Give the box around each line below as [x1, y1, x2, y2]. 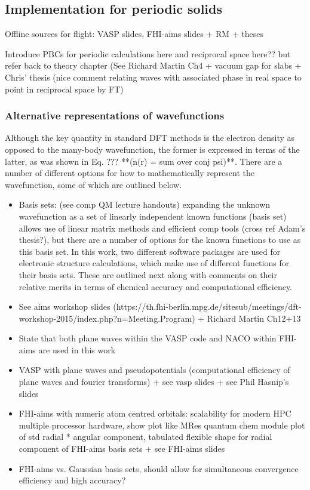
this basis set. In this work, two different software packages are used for [19, 245, 281, 257]
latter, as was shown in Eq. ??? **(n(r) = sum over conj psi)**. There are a [5, 155, 283, 167]
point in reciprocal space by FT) [5, 82, 124, 95]
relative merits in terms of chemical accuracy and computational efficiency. [19, 280, 293, 292]
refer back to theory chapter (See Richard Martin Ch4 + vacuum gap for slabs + [5, 59, 302, 72]
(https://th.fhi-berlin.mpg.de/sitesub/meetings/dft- [113, 300, 302, 313]
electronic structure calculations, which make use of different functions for [19, 257, 290, 269]
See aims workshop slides [19, 300, 111, 313]
